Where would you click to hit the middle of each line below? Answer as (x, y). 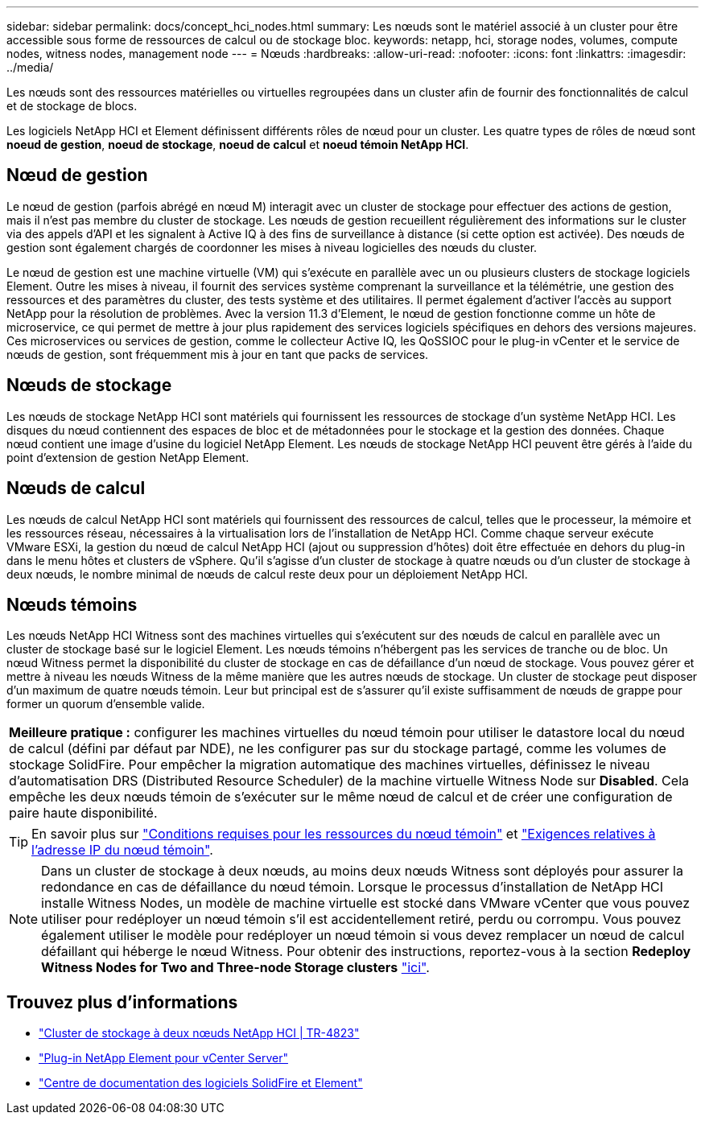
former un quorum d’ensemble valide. (106, 704)
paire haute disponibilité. (83, 813)
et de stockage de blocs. (72, 106)
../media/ (30, 67)
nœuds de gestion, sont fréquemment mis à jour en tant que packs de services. (218, 354)
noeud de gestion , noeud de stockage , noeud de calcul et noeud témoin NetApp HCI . (238, 144)
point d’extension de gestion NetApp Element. (128, 457)
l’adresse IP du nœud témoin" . (122, 850)
